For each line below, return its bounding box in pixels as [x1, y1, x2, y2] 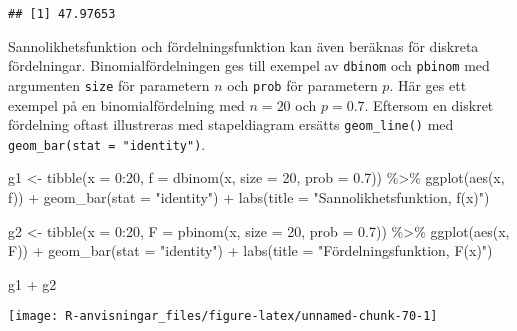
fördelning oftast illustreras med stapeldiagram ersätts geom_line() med [8, 114, 454, 135]
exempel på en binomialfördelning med [8, 94, 245, 115]
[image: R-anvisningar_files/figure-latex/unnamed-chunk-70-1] [8, 309, 438, 324]
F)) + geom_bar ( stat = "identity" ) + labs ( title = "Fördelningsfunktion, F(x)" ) [8, 240, 493, 261]
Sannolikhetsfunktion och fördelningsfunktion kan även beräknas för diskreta [8, 35, 479, 56]
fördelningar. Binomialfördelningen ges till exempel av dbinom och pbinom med [8, 55, 490, 76]
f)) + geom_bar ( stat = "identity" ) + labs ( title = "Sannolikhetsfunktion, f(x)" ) [8, 187, 490, 208]
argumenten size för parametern [8, 74, 210, 95]
